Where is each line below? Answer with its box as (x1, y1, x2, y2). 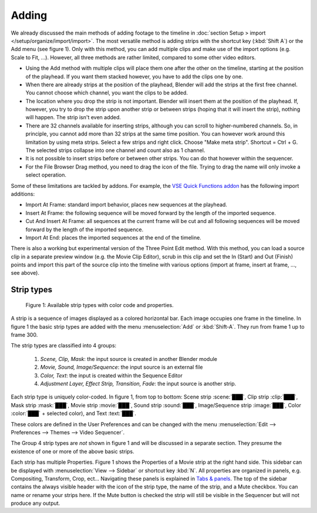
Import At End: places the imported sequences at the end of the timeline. (25, 234, 202, 241)
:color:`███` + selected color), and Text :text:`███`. (11, 410, 136, 417)
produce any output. (11, 500, 60, 507)
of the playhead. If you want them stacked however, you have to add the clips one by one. (25, 73, 243, 80)
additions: (11, 190, 35, 197)
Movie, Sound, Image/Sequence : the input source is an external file (40, 364, 203, 371)
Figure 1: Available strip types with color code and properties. (25, 301, 174, 308)
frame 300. (11, 332, 38, 339)
